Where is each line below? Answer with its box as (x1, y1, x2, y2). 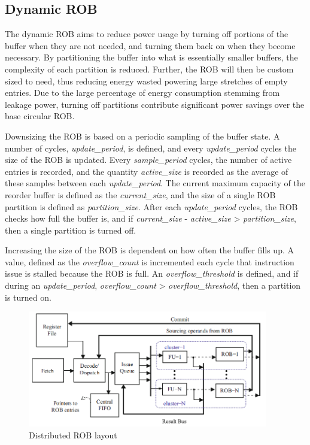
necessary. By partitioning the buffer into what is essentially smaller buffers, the (5, 51, 298, 63)
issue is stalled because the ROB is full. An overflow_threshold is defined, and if (5, 267, 299, 280)
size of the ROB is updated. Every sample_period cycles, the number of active (5, 153, 292, 166)
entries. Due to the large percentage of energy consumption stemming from (5, 86, 280, 99)
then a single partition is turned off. (5, 223, 136, 236)
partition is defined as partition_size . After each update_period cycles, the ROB (5, 200, 298, 213)
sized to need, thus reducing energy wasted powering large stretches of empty (5, 74, 288, 87)
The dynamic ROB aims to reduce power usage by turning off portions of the (5, 28, 288, 40)
